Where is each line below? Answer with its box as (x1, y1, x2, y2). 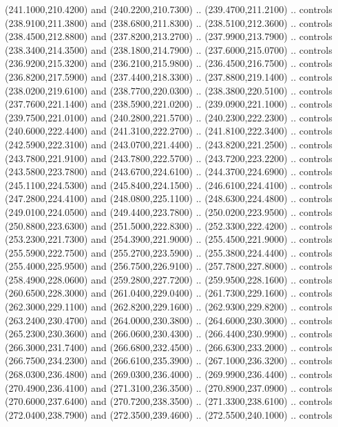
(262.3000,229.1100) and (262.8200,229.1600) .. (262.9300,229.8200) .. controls (5, 299, 332, 314)
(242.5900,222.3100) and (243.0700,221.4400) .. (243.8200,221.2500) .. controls (5, 137, 332, 151)
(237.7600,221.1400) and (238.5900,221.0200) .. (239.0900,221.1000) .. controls (5, 97, 332, 111)
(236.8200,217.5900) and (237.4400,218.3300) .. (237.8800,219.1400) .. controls (5, 69, 332, 83)
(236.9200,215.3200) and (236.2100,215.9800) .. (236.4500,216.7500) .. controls (5, 56, 332, 70)
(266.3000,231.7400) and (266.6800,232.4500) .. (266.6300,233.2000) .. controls (5, 339, 332, 354)
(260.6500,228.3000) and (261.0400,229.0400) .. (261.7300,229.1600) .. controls (5, 286, 332, 300)
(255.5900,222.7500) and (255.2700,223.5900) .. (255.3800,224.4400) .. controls (5, 245, 332, 259)
